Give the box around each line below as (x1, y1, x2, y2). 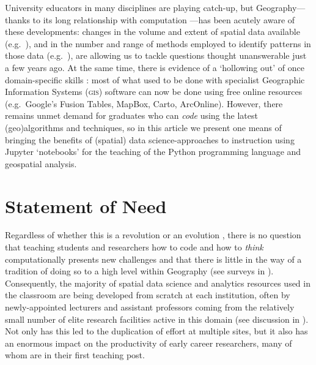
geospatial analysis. (5, 157, 77, 170)
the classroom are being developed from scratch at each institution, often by (5, 288, 290, 301)
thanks (5, 13, 30, 26)
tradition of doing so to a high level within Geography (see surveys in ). (5, 265, 274, 277)
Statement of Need (5, 193, 167, 218)
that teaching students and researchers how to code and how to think (5, 241, 263, 254)
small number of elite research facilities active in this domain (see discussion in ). (5, 312, 309, 325)
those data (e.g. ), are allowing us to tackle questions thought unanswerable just (5, 49, 307, 62)
